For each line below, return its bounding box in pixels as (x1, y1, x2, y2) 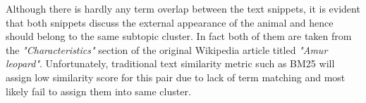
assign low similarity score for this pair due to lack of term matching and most (6, 69, 346, 84)
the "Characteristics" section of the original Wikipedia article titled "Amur (6, 42, 328, 57)
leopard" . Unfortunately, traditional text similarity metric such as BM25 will (6, 56, 335, 71)
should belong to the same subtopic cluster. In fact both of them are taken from (6, 29, 352, 43)
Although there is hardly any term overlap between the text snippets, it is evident (6, 1, 360, 15)
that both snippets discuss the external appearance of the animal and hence (6, 15, 334, 29)
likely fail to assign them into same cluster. (6, 83, 191, 98)
